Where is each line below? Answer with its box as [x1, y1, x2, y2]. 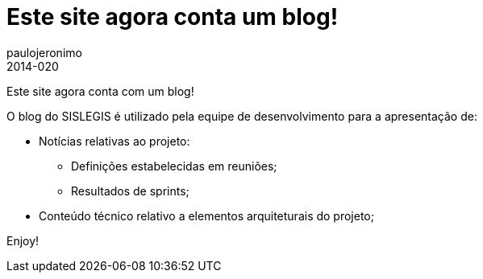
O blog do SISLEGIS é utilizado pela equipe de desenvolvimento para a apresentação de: [6, 109, 477, 123]
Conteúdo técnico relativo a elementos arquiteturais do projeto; [39, 208, 374, 223]
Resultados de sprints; [71, 183, 189, 198]
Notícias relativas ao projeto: [39, 133, 190, 148]
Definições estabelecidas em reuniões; [71, 158, 277, 173]
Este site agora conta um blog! [6, 3, 339, 31]
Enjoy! [6, 233, 40, 248]
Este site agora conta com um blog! [6, 84, 194, 98]
